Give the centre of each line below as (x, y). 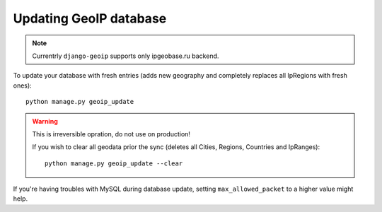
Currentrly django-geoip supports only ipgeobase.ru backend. (126, 56)
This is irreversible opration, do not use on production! (111, 134)
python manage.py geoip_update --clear (114, 163)
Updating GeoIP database (90, 18)
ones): (22, 86)
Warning (45, 121)
